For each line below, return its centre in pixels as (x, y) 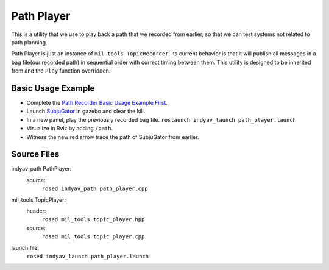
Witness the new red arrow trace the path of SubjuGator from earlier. (113, 137)
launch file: (25, 247)
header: (36, 211)
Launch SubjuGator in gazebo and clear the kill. (86, 111)
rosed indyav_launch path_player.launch (88, 256)
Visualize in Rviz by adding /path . (70, 129)
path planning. (30, 42)
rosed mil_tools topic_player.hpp (93, 220)
